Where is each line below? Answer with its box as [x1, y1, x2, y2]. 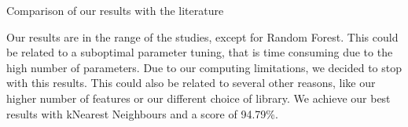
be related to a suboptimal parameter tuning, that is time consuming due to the [6, 44, 393, 60]
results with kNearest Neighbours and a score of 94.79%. [6, 105, 278, 122]
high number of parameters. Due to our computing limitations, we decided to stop [6, 59, 402, 75]
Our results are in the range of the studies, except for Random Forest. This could [6, 28, 399, 45]
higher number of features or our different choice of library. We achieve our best [6, 89, 391, 106]
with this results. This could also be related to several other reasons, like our [6, 74, 376, 91]
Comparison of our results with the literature [6, 2, 224, 18]
